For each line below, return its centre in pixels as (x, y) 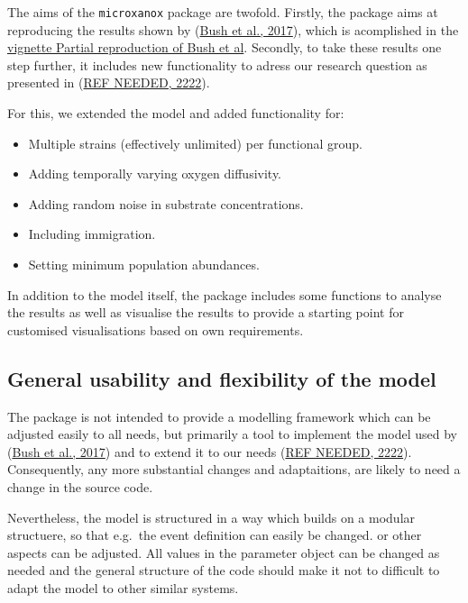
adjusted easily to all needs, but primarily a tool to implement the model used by (232, 434)
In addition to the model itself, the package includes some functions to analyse (225, 294)
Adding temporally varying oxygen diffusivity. (155, 174)
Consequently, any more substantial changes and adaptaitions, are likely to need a (234, 469)
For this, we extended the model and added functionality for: (176, 113)
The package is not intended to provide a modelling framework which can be (219, 416)
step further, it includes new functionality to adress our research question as (217, 64)
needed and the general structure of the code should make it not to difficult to (224, 570)
